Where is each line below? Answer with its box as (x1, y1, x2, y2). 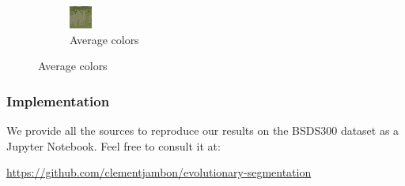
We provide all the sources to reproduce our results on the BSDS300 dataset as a (6, 122, 399, 138)
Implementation (6, 91, 110, 110)
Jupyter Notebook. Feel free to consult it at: (6, 137, 221, 154)
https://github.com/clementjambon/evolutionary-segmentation (6, 164, 312, 180)
